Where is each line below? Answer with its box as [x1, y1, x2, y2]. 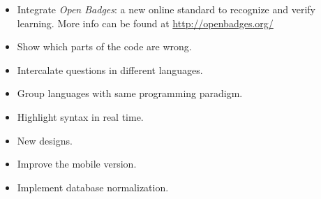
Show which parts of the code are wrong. [17, 39, 192, 54]
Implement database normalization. [17, 179, 169, 194]
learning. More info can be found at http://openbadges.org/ [17, 15, 274, 30]
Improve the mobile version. [17, 156, 137, 171]
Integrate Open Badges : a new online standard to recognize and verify [17, 2, 315, 16]
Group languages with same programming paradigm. [17, 86, 243, 101]
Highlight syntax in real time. [17, 109, 144, 124]
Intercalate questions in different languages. [17, 62, 203, 77]
